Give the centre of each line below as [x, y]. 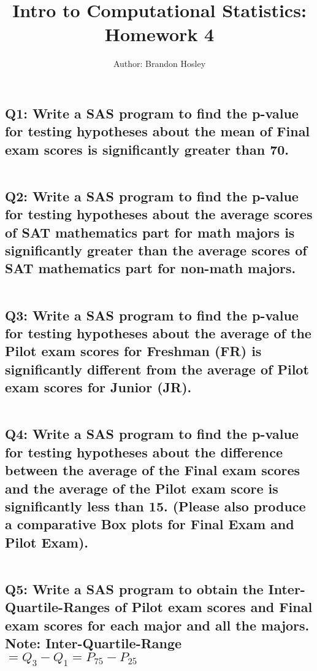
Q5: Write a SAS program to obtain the [134, 588]
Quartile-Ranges [58, 607]
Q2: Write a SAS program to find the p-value [152, 196]
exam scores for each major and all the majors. [157, 625]
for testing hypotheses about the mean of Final [158, 131]
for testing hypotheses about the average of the [158, 333]
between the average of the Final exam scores [153, 470]
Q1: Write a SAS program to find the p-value [152, 113]
